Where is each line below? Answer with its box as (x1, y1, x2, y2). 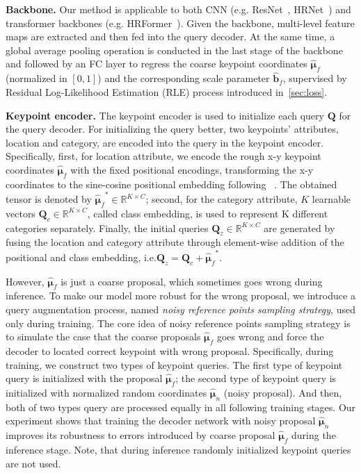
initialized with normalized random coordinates (6, 385, 207, 399)
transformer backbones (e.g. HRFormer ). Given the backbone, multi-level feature (6, 15, 355, 30)
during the (291, 428, 336, 442)
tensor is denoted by (6, 192, 92, 206)
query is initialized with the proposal (6, 371, 163, 385)
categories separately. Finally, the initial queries (6, 220, 209, 235)
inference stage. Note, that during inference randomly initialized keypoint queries (6, 442, 351, 456)
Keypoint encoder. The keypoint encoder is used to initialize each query (6, 108, 324, 122)
